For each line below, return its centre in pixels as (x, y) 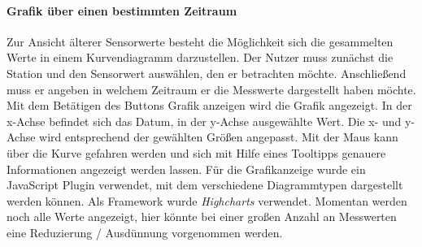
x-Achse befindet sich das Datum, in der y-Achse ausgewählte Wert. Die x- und (204, 121)
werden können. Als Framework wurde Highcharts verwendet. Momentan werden (207, 200)
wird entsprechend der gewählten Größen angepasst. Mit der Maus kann (219, 137)
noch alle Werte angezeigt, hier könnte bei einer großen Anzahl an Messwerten (202, 217)
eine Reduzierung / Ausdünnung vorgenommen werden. (145, 232)
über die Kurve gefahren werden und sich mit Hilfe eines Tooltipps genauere (196, 152)
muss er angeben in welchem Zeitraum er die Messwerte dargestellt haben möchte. (211, 89)
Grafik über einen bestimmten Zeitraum (122, 10)
